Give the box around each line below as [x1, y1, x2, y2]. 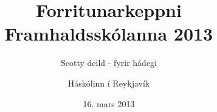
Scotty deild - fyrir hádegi [61, 56, 157, 69]
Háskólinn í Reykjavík [67, 76, 150, 89]
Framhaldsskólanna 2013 [4, 21, 213, 46]
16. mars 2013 [83, 97, 135, 110]
